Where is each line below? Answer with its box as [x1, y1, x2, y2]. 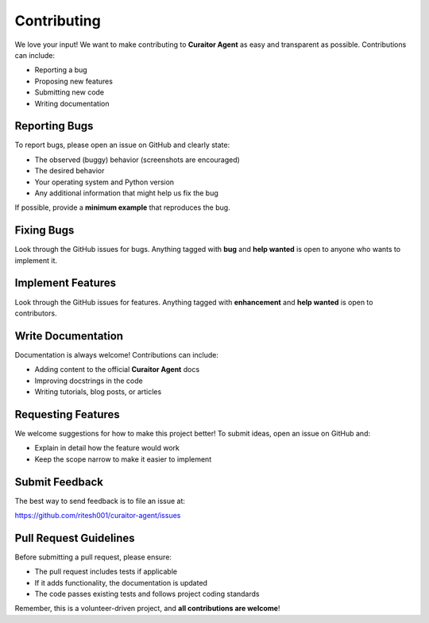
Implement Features [14, 277, 117, 290]
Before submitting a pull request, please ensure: [14, 552, 172, 562]
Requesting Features [14, 408, 121, 421]
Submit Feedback [14, 475, 103, 489]
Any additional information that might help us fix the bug [34, 188, 218, 198]
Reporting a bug [34, 65, 87, 75]
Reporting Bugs [14, 119, 94, 133]
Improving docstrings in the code [34, 376, 143, 385]
